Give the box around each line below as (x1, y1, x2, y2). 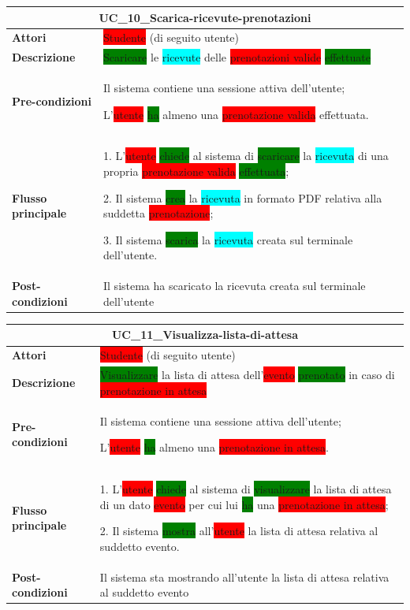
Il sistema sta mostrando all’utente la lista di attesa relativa (99, 568, 389, 585)
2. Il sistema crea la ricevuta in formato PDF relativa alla (103, 189, 382, 206)
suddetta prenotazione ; (103, 205, 214, 221)
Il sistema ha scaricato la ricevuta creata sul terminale (103, 277, 366, 294)
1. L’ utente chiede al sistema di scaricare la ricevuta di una (103, 147, 389, 164)
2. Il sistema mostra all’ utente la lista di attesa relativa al (99, 523, 378, 539)
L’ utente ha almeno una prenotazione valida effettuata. (103, 106, 369, 122)
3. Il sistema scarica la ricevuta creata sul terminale (103, 231, 353, 247)
